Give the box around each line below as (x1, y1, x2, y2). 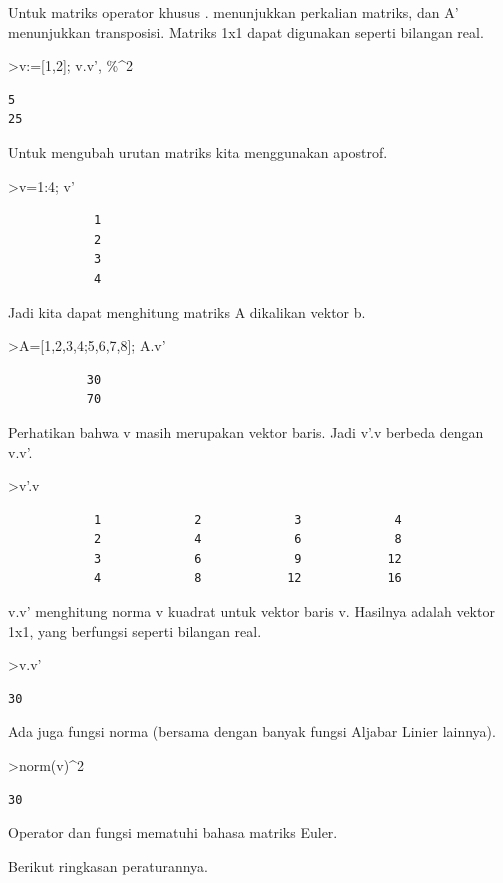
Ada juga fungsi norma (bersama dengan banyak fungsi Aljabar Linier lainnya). (8, 721, 496, 742)
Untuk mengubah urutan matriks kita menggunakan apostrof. (8, 141, 388, 162)
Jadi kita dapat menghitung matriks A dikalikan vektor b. (8, 301, 366, 322)
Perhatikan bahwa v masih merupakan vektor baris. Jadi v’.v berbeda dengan (8, 421, 484, 442)
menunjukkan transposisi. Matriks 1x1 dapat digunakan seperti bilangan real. (8, 21, 484, 42)
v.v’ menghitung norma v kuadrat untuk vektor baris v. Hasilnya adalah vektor (8, 601, 495, 622)
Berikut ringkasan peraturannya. (8, 855, 208, 876)
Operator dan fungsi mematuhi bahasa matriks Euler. (8, 822, 338, 843)
